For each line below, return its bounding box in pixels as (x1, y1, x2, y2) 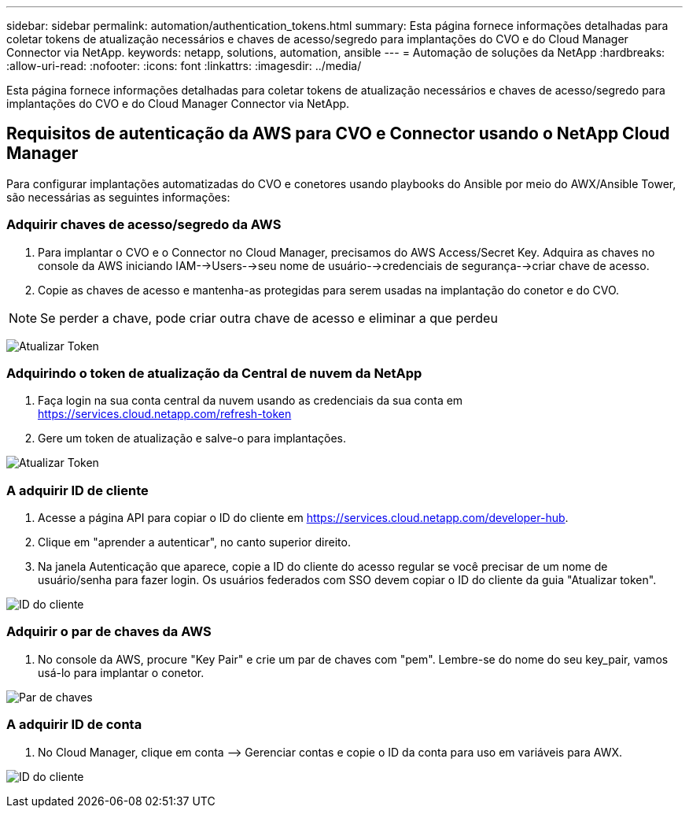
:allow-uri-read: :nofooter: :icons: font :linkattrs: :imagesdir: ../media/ (6, 59, 362, 72)
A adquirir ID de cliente (6, 482, 149, 498)
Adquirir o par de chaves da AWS (6, 623, 212, 640)
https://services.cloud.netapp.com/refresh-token (38, 407, 292, 421)
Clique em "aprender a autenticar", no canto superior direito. (38, 535, 351, 549)
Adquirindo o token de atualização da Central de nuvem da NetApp (6, 364, 422, 381)
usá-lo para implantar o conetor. (38, 665, 204, 679)
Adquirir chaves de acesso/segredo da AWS (6, 216, 282, 233)
